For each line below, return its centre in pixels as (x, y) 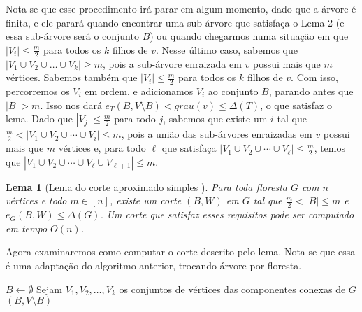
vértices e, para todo (102, 148)
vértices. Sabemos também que (72, 77)
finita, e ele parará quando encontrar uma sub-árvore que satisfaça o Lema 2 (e (175, 22)
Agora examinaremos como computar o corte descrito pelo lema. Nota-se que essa (181, 251)
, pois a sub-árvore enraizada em (172, 63)
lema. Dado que (39, 119)
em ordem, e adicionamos (139, 91)
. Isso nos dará (71, 105)
